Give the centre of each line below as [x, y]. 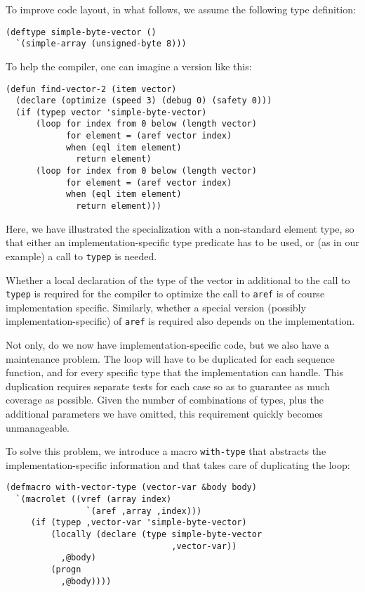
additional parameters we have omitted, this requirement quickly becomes [164, 414]
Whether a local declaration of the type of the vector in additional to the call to [178, 279]
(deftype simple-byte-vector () [81, 32]
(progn [66, 570]
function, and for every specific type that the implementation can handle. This [174, 372]
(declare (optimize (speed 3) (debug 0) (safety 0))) [144, 101]
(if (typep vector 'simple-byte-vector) [111, 112]
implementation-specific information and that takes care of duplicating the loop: [178, 464]
